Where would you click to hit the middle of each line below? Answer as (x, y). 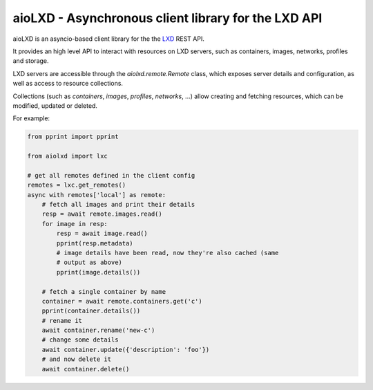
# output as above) (89, 262)
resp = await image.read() (102, 234)
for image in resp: (75, 224)
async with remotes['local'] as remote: (96, 195)
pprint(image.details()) (98, 272)
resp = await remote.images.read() (102, 214)
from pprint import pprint (73, 137)
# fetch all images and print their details (118, 204)
